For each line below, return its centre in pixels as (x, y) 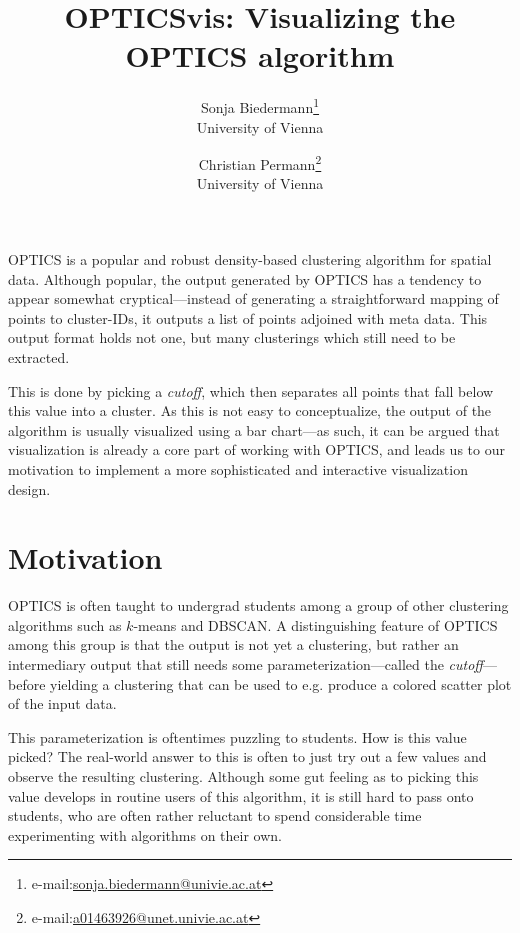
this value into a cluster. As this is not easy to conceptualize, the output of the (250, 410)
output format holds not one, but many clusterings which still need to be (232, 337)
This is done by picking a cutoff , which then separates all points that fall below (251, 390)
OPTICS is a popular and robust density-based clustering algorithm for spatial (250, 259)
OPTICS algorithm (260, 55)
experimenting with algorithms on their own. (145, 834)
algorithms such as (65, 624)
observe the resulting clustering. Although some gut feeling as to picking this (243, 776)
